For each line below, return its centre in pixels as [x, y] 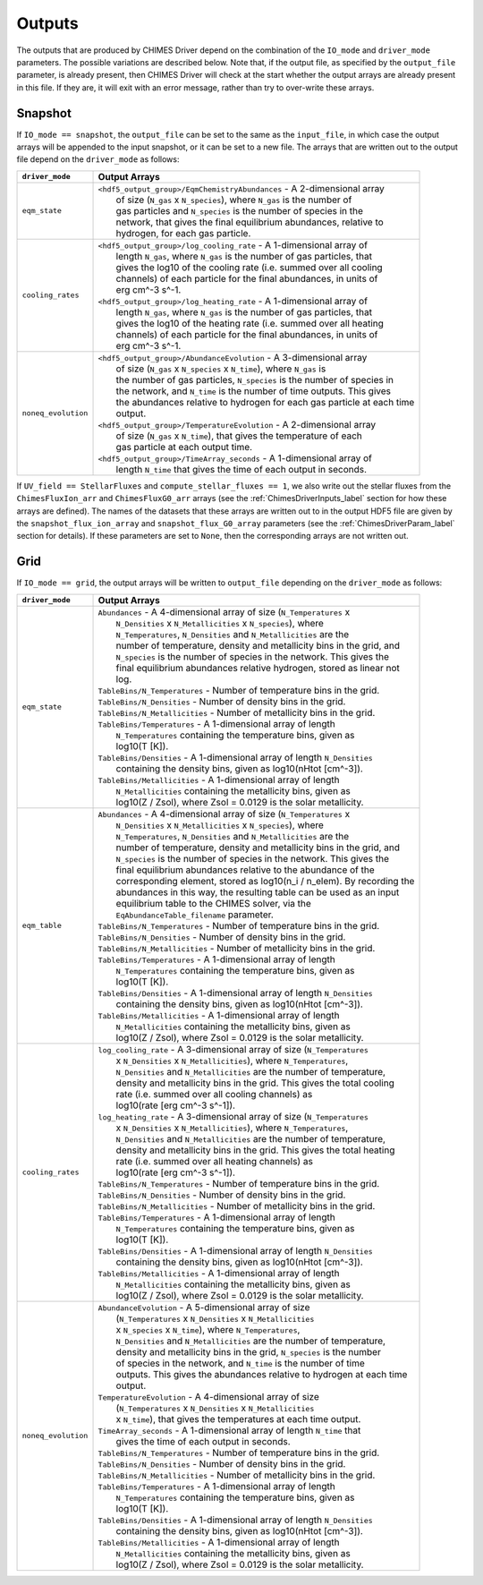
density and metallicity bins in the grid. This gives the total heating [255, 1150]
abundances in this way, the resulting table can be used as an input [258, 892]
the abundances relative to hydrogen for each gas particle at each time [265, 402]
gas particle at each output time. [184, 447]
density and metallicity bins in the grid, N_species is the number [249, 1351]
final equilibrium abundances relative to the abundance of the [245, 870]
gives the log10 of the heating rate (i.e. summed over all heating [250, 323]
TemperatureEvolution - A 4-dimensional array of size [208, 1396]
